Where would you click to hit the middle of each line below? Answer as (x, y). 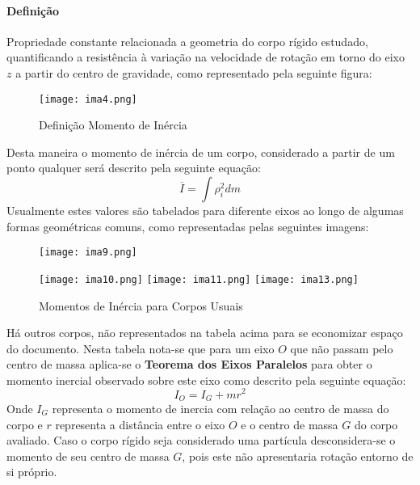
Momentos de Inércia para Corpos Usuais (141, 305)
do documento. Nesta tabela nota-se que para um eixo (141, 348)
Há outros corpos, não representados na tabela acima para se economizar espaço (205, 333)
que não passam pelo (342, 348)
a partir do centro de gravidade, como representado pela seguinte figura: (194, 72)
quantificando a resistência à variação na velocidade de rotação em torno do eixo (206, 57)
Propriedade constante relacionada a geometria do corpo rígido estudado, (187, 41)
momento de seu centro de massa (88, 455)
